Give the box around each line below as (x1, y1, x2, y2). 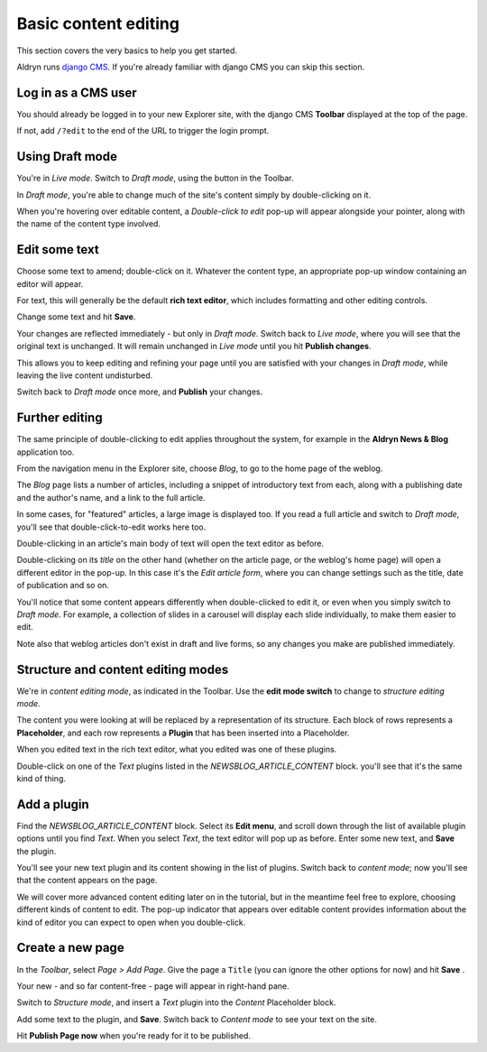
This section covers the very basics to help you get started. (16, 45, 238, 56)
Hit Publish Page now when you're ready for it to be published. (16, 1030, 252, 1041)
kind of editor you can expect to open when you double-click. (16, 917, 246, 927)
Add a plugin (16, 797, 89, 812)
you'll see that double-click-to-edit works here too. (16, 521, 207, 532)
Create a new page (16, 940, 125, 955)
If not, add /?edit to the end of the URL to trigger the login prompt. (16, 125, 270, 136)
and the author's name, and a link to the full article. (16, 492, 207, 503)
